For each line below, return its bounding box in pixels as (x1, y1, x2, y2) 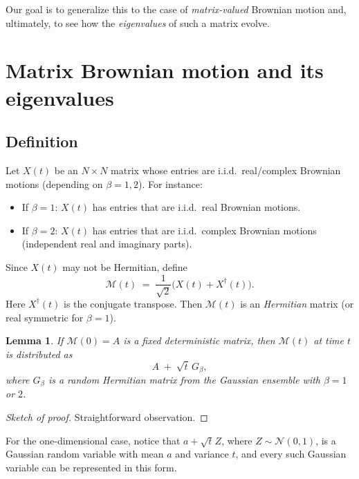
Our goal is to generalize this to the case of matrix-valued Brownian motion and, (6, 2, 347, 16)
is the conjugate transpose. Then (64, 296, 203, 310)
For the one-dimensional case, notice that (6, 433, 181, 447)
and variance (175, 447, 229, 461)
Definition (6, 131, 78, 152)
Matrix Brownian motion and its (6, 56, 324, 84)
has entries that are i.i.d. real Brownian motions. (92, 200, 301, 214)
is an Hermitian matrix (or (240, 296, 354, 310)
